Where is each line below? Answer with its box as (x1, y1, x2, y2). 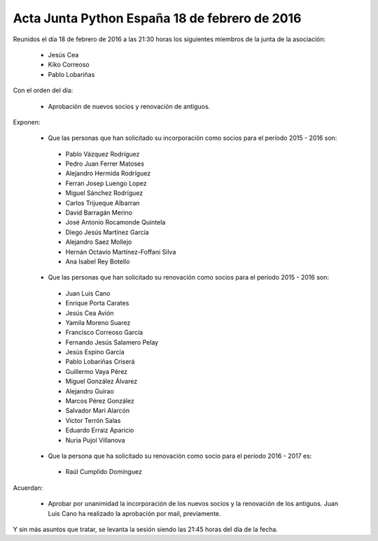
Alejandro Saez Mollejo (65, 238, 132, 246)
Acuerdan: (13, 483, 43, 492)
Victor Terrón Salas (65, 416, 121, 424)
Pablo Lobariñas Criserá (65, 357, 135, 366)
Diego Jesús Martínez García (65, 228, 150, 236)
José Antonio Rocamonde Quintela (65, 218, 166, 226)
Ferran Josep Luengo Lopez (65, 179, 147, 187)
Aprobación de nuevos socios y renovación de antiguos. (48, 102, 211, 110)
